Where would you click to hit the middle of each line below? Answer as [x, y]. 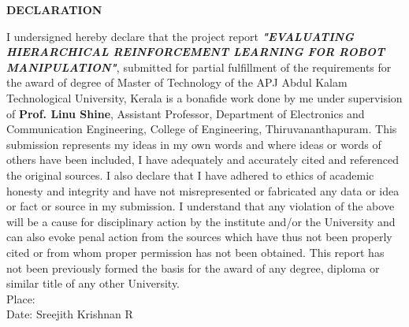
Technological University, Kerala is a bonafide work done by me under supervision [204, 97]
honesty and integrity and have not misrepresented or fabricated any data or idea [203, 190]
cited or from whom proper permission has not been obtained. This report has [195, 252]
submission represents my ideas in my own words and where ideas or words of [194, 144]
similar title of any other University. [93, 283]
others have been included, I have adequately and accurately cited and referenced [203, 160]
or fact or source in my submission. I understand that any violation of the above [201, 206]
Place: [21, 298]
